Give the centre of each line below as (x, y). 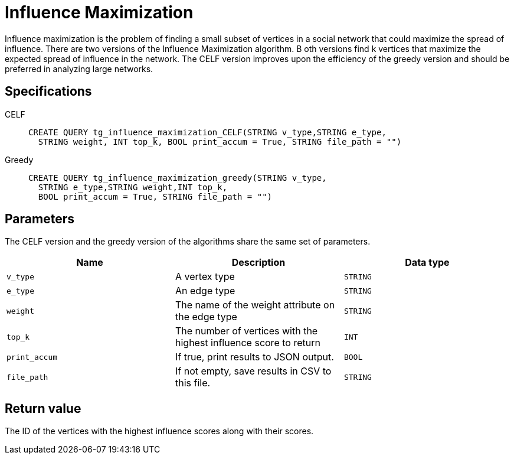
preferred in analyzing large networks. (79, 69)
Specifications (48, 92)
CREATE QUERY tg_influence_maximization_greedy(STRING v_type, (178, 178)
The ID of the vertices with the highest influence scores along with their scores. (159, 431)
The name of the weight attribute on (255, 305)
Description (258, 263)
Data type (427, 263)
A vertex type (205, 277)
